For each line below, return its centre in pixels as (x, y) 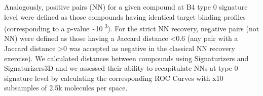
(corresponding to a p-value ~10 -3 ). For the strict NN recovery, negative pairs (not (132, 28)
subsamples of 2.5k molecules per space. (66, 88)
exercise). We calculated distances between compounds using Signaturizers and (126, 58)
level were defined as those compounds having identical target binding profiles (125, 16)
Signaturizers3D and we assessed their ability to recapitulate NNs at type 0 (121, 68)
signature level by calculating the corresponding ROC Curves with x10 (114, 78)
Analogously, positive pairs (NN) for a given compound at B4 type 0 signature (126, 7)
